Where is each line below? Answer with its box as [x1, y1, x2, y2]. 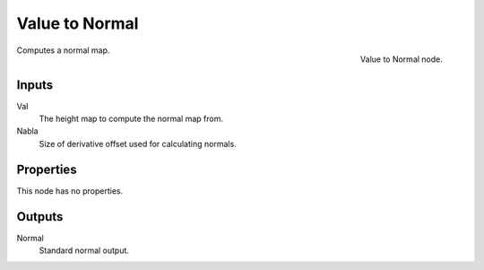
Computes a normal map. [16, 45, 110, 56]
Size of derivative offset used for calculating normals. [39, 138, 237, 149]
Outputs [16, 209, 64, 224]
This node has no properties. [16, 185, 124, 196]
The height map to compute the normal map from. [39, 113, 224, 125]
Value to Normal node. [359, 54, 443, 65]
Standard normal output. [39, 245, 130, 256]
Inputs [16, 77, 54, 92]
